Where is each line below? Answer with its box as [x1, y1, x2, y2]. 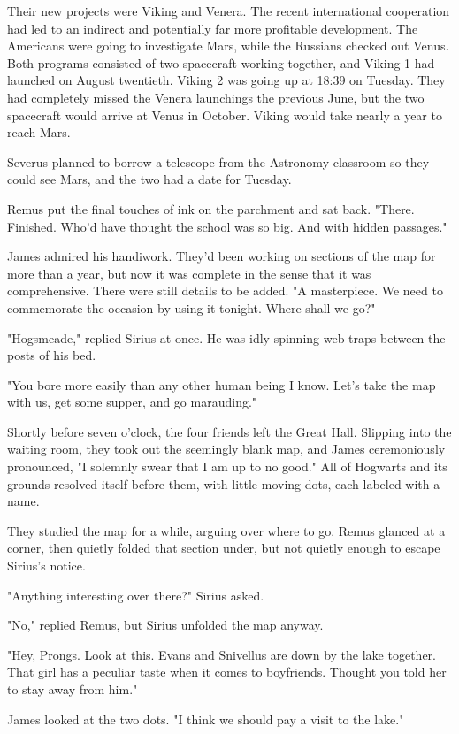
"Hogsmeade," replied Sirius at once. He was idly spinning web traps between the [7, 328, 446, 347]
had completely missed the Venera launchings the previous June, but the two [7, 88, 425, 106]
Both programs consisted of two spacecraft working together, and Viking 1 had [7, 53, 435, 72]
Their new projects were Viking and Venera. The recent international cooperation [7, 2, 450, 19]
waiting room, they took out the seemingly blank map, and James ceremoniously [7, 440, 446, 458]
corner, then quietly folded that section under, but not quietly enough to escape [7, 539, 440, 557]
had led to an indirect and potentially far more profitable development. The [7, 19, 418, 37]
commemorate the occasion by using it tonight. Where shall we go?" [7, 298, 376, 317]
